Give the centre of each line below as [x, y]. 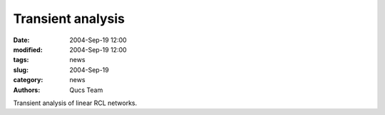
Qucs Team [86, 90]
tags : [21, 60]
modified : [28, 49]
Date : [21, 40]
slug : [21, 70]
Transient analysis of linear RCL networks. [75, 103]
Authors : [27, 90]
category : [28, 80]
